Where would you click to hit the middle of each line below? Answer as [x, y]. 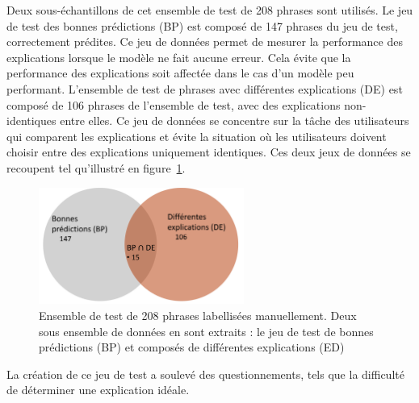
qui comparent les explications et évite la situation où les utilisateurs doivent [197, 136]
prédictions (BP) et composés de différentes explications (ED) [192, 347]
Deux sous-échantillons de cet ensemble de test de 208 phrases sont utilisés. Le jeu [210, 10]
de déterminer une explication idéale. [98, 390]
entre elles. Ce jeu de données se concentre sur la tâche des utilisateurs [235, 120]
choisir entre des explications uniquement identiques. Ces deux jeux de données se [209, 152]
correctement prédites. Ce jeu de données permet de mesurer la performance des [205, 42]
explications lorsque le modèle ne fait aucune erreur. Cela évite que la [179, 57]
